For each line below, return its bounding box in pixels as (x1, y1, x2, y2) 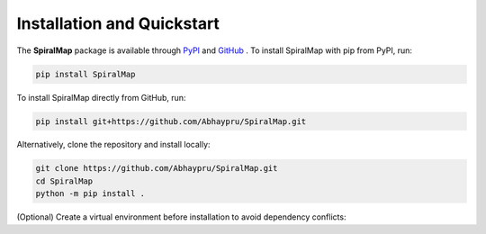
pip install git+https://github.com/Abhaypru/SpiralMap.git (35, 116, 307, 126)
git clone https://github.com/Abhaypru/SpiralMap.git (35, 163, 278, 174)
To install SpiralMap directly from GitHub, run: (16, 92, 186, 103)
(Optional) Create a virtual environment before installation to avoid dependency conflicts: (16, 211, 346, 222)
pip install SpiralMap (35, 68, 136, 79)
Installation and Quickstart (16, 13, 220, 33)
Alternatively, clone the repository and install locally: (16, 139, 211, 150)
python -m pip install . (35, 189, 146, 199)
